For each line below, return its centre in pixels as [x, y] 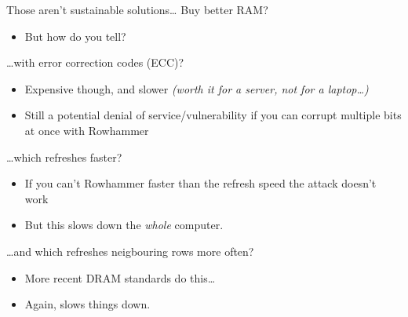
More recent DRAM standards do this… [120, 277]
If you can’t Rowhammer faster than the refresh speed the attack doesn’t [200, 183]
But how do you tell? [75, 36]
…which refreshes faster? [64, 157]
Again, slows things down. [87, 304]
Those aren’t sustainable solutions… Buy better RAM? [137, 9]
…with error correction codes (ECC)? [95, 62]
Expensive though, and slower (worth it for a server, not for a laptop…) [197, 88]
